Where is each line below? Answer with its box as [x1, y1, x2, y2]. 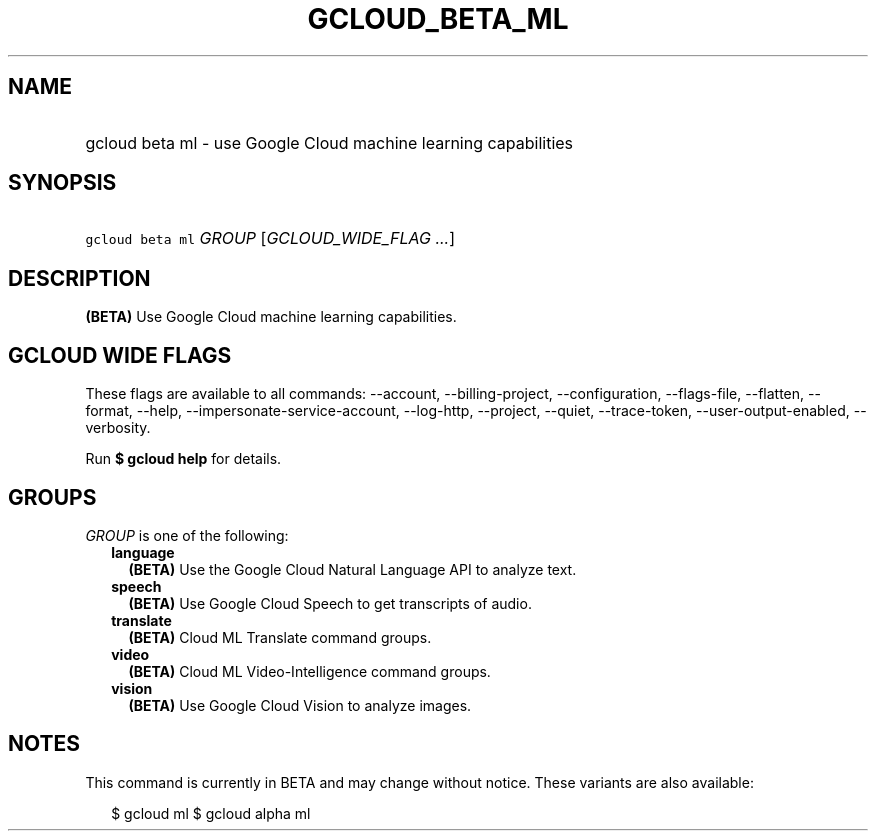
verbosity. [85, 419, 151, 437]
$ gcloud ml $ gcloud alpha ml [111, 804, 311, 822]
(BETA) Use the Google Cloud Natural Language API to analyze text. [128, 560, 577, 578]
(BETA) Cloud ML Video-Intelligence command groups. [128, 662, 491, 680]
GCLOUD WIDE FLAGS [8, 342, 232, 368]
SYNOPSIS [8, 170, 117, 196]
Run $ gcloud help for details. [85, 450, 282, 468]
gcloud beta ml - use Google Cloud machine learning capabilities [85, 132, 574, 153]
